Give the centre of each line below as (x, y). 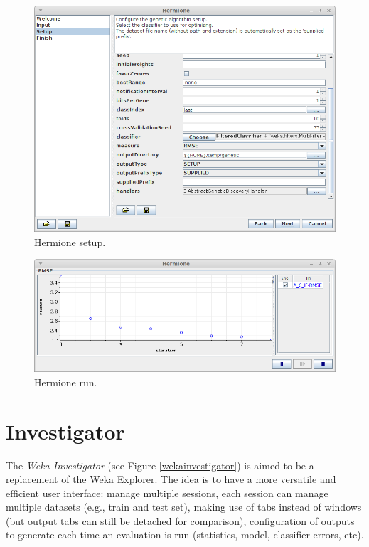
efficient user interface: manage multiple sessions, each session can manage (167, 493)
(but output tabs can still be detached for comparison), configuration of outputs (180, 520)
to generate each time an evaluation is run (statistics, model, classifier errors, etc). (185, 535)
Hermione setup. (70, 241)
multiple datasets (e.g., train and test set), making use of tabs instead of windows (184, 507)
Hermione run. (66, 382)
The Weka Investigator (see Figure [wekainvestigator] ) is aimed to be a (160, 465)
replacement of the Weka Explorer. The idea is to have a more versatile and (171, 479)
